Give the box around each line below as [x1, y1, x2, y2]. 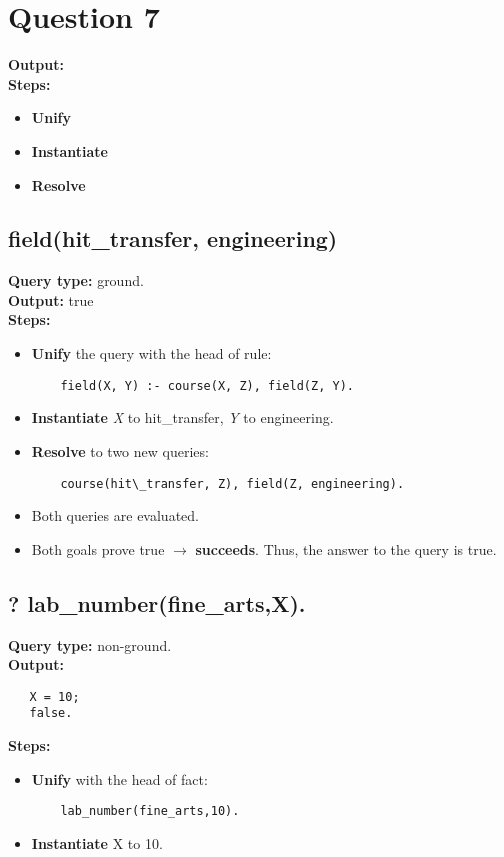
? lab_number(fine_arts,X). [8, 587, 306, 618]
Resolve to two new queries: [31, 440, 209, 461]
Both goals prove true [31, 538, 165, 559]
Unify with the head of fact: [31, 768, 208, 789]
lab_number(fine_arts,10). [60, 804, 240, 819]
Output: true [8, 289, 94, 310]
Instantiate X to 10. [31, 832, 163, 853]
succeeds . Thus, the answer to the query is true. [195, 538, 497, 559]
